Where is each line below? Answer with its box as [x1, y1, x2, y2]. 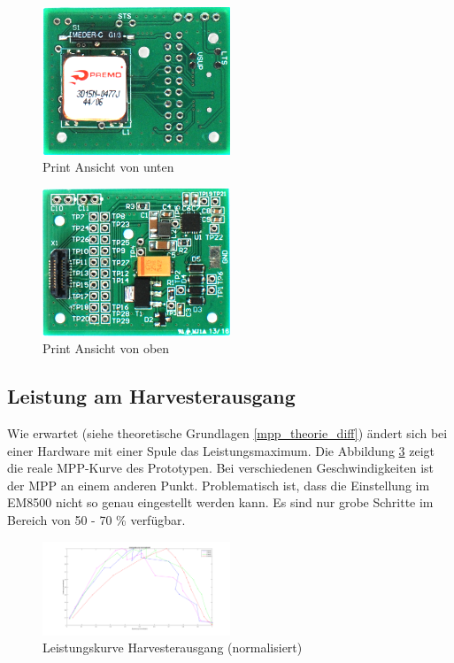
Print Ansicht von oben [42, 339, 170, 358]
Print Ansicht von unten [42, 158, 174, 176]
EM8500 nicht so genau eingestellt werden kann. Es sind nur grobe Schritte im [7, 493, 434, 512]
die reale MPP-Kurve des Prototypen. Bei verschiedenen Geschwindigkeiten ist [7, 459, 434, 477]
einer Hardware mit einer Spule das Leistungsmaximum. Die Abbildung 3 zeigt [7, 441, 435, 459]
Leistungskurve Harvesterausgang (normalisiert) [42, 638, 303, 657]
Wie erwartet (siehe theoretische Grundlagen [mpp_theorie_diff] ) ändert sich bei [7, 424, 448, 443]
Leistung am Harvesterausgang [7, 382, 296, 410]
